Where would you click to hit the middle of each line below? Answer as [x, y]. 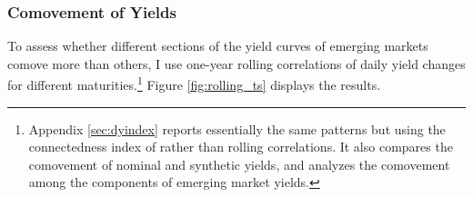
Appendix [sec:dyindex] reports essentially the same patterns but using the [237, 128]
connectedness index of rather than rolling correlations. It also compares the [241, 147]
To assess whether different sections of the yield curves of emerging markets [218, 46]
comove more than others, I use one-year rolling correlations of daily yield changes [236, 63]
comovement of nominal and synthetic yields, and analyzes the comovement [239, 164]
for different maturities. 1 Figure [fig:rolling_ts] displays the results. [194, 84]
